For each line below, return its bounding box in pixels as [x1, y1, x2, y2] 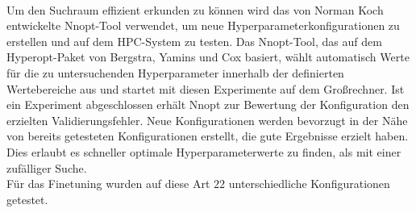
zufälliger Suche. [6, 159, 87, 176]
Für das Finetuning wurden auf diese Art [6, 175, 210, 192]
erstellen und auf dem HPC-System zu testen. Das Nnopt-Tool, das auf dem [6, 32, 382, 49]
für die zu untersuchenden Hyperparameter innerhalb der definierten [6, 64, 344, 81]
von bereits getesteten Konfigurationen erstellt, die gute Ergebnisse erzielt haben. [6, 127, 409, 144]
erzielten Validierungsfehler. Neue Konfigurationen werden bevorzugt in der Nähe [6, 111, 408, 128]
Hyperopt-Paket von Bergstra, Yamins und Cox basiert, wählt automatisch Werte [6, 48, 410, 65]
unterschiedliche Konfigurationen [228, 175, 390, 192]
